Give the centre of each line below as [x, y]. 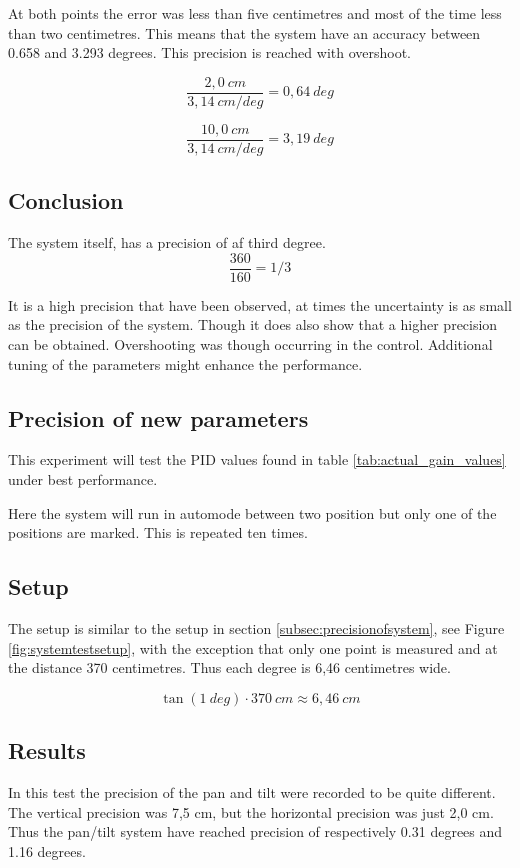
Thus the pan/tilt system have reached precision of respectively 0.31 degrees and [255, 831]
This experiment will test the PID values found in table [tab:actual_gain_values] [257, 459]
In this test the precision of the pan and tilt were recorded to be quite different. [252, 791]
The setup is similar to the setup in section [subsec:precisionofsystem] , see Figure [256, 627]
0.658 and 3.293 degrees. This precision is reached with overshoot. [210, 52]
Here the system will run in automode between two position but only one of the [252, 512]
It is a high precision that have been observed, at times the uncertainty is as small [260, 304]
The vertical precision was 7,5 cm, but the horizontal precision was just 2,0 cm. [251, 811]
